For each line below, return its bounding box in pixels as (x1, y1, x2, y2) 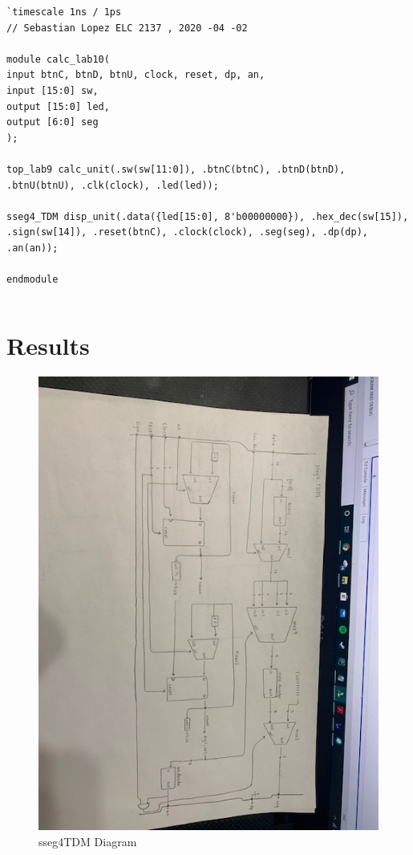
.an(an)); (6, 242, 59, 254)
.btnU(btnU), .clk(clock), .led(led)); (6, 179, 219, 191)
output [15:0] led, (6, 100, 110, 112)
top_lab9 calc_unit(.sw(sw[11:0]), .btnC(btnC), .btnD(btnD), (6, 163, 346, 175)
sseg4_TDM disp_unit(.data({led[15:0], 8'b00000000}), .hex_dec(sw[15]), (6, 210, 409, 222)
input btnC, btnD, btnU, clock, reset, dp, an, (6, 69, 265, 81)
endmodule (6, 274, 59, 286)
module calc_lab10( (6, 53, 110, 65)
